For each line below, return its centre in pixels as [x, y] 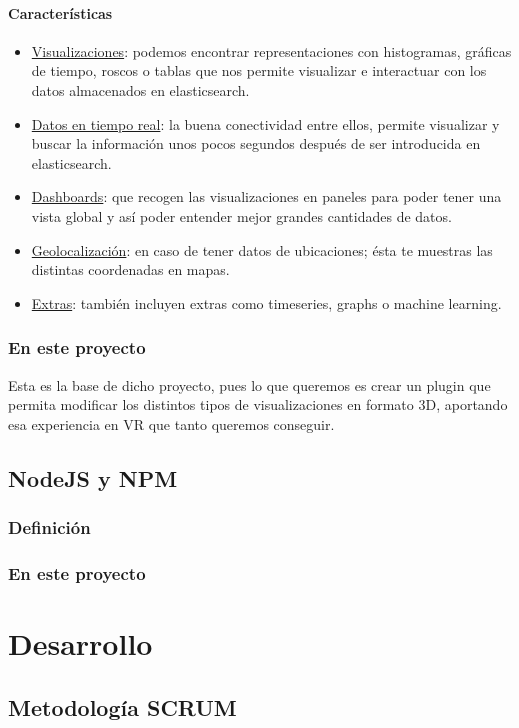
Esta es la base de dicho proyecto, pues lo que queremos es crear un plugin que [249, 384]
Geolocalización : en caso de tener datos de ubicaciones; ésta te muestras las [262, 249]
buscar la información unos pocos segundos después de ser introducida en [256, 143]
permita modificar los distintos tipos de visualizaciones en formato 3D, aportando [258, 404]
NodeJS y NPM [93, 477]
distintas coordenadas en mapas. [130, 269]
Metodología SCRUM [122, 706]
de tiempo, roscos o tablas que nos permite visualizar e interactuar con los [259, 70]
